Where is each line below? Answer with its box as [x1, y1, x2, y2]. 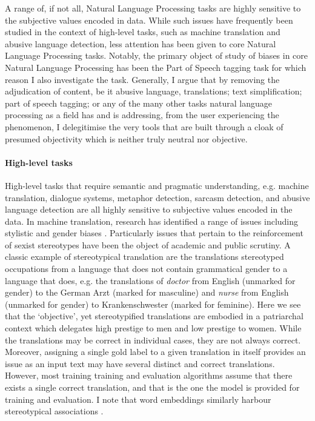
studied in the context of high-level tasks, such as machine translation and [5, 25, 280, 38]
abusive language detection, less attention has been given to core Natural [5, 37, 276, 50]
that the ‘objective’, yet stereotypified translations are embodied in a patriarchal [5, 310, 303, 322]
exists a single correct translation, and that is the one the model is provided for [5, 381, 300, 394]
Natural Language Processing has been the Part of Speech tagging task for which [5, 61, 307, 73]
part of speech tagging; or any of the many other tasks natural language [5, 96, 273, 109]
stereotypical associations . [5, 405, 104, 417]
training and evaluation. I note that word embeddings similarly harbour [5, 393, 271, 405]
